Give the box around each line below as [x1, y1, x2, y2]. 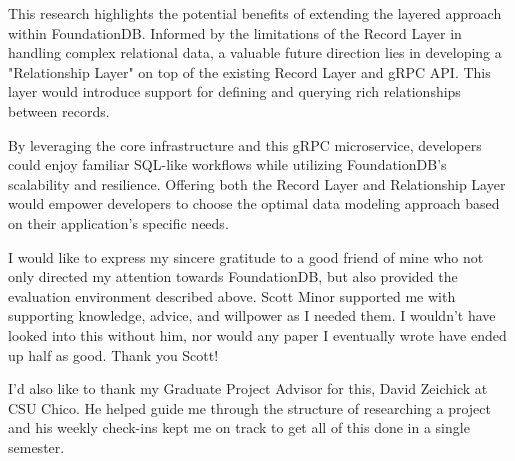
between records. [8, 100, 110, 121]
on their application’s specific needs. [8, 212, 229, 233]
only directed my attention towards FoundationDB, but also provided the [8, 266, 458, 287]
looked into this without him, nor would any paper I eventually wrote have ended [8, 324, 507, 345]
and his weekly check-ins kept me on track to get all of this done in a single [8, 417, 470, 438]
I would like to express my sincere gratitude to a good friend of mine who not [8, 246, 484, 267]
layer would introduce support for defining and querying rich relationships [8, 81, 461, 102]
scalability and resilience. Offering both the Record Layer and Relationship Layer [8, 173, 506, 194]
